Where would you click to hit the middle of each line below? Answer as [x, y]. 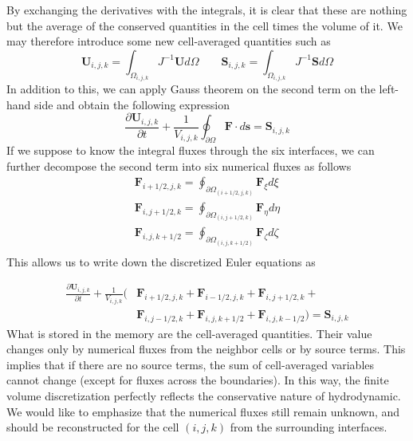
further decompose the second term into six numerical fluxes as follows [179, 165]
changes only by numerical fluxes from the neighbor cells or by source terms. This [206, 349]
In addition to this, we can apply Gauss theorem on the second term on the [191, 89]
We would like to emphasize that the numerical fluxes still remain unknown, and [203, 411]
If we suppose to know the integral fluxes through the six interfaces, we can [191, 150]
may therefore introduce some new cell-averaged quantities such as [169, 41]
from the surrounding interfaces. [309, 427]
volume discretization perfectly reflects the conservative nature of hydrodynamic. [204, 395]
